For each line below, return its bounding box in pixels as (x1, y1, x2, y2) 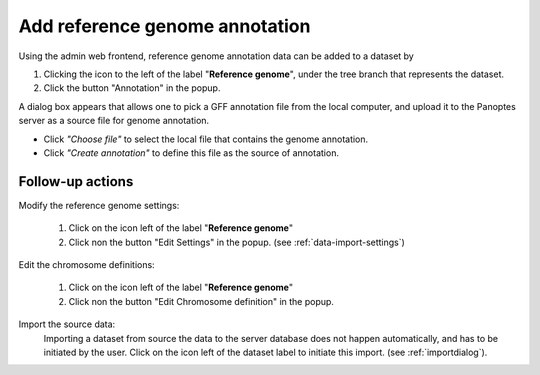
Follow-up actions (18, 173, 134, 190)
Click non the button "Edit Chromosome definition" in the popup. (68, 295, 335, 307)
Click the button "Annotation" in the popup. (43, 82, 221, 94)
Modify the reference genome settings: (18, 199, 180, 211)
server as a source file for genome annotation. (18, 115, 210, 127)
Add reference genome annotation (18, 15, 311, 37)
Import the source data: (18, 318, 116, 330)
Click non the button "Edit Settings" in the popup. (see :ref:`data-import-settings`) (68, 236, 405, 248)
